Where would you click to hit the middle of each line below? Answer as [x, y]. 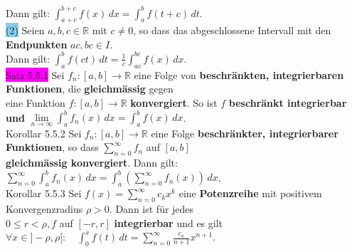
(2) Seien [25, 30]
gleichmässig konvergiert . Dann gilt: [92, 163]
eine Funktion [36, 102]
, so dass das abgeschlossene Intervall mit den [232, 30]
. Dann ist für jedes [151, 208]
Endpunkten [37, 44]
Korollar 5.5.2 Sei [44, 133]
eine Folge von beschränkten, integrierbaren [239, 74]
